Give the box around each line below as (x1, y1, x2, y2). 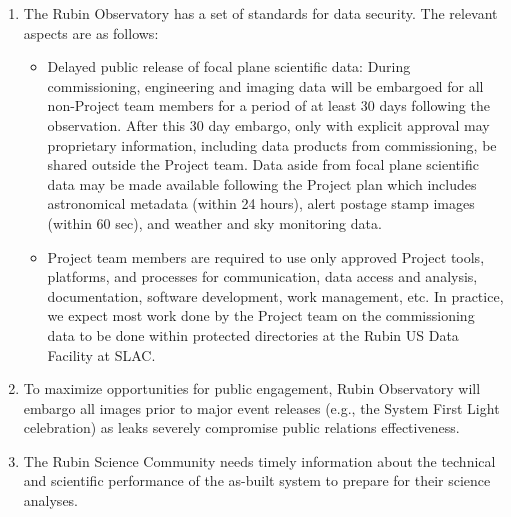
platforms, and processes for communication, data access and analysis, (47, 266, 478, 287)
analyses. (23, 490, 79, 511)
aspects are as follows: (23, 22, 159, 43)
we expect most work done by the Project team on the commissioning (47, 305, 475, 326)
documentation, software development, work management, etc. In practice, (47, 285, 504, 306)
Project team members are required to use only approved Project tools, (47, 246, 485, 267)
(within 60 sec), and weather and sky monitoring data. (47, 212, 382, 233)
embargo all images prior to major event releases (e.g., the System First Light (23, 397, 500, 418)
